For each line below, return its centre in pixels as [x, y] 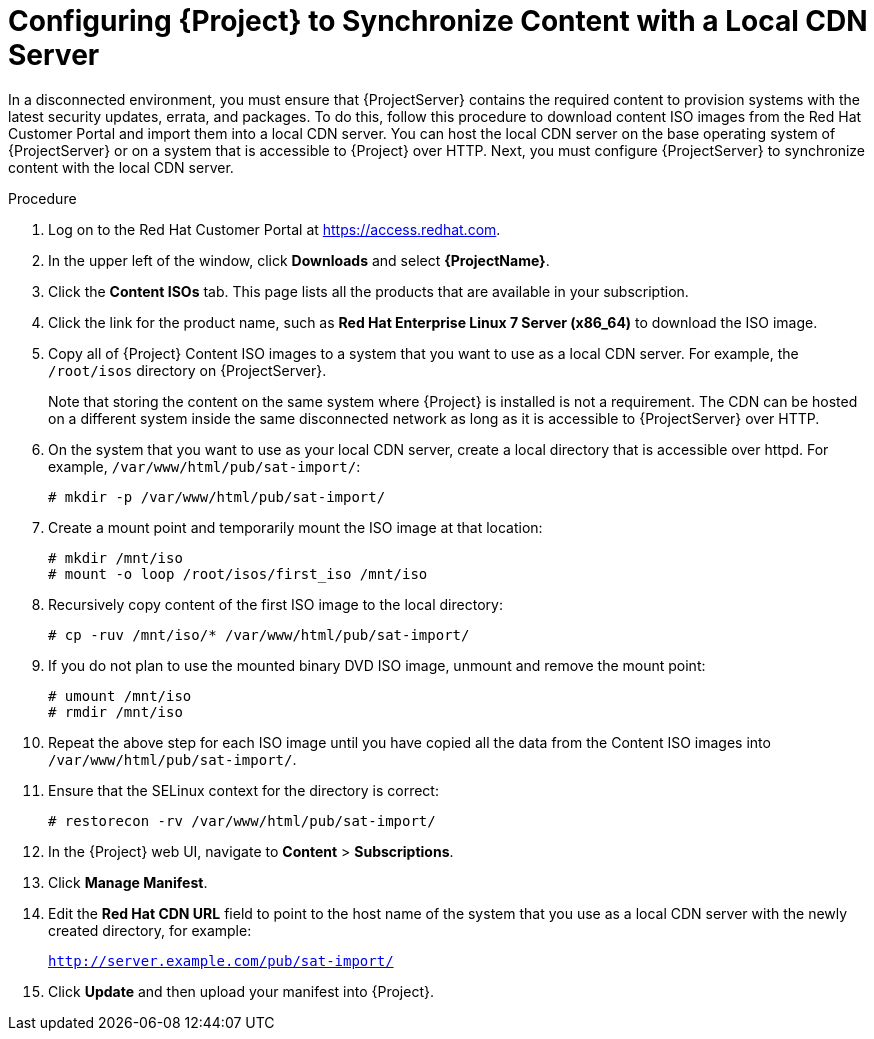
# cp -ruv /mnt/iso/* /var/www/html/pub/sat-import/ [259, 634]
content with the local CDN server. [121, 167]
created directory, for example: [150, 930]
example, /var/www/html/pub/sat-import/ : [204, 466]
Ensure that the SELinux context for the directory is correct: [243, 790]
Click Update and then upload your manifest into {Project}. [241, 991]
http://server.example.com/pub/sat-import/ [221, 960]
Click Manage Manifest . [128, 882]
